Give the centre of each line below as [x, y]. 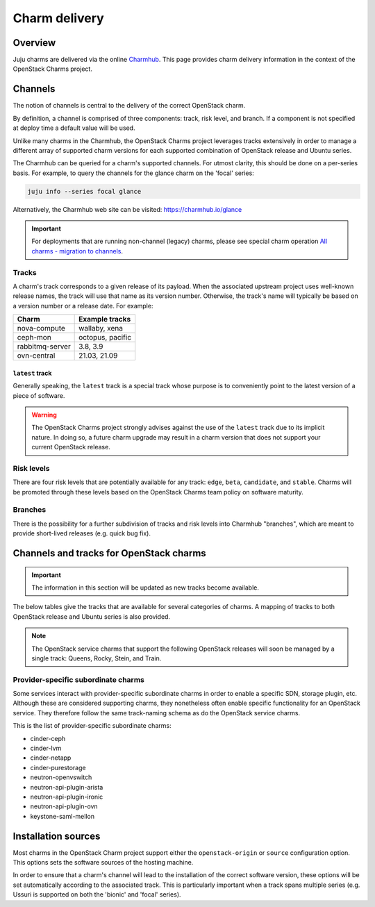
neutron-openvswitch [61, 777]
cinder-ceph [48, 738]
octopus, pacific [105, 338]
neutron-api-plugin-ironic [67, 797]
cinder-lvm [46, 748]
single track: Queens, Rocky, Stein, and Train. [97, 658]
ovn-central [36, 356]
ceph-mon [34, 338]
